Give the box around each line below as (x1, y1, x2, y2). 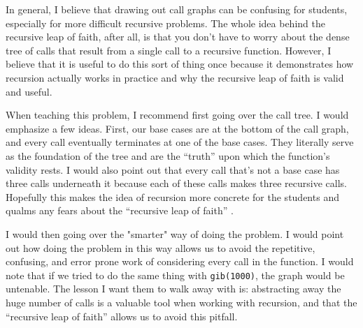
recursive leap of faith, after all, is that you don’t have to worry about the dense (6, 29, 350, 44)
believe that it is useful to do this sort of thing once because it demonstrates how (6, 57, 354, 71)
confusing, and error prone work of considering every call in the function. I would (6, 254, 354, 269)
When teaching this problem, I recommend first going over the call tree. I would (6, 107, 349, 122)
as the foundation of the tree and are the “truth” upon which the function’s (6, 148, 330, 163)
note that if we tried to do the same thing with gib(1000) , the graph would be (6, 267, 345, 282)
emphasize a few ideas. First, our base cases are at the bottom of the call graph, (6, 121, 349, 135)
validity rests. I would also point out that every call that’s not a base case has (6, 162, 340, 177)
